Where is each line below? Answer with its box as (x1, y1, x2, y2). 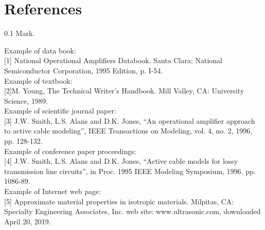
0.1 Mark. (4, 28, 35, 39)
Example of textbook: (4, 75, 73, 86)
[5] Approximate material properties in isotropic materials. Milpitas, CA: (4, 196, 234, 206)
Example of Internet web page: (4, 186, 101, 197)
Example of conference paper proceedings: (4, 145, 136, 156)
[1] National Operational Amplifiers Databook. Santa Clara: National (4, 55, 222, 66)
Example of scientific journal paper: (4, 105, 116, 116)
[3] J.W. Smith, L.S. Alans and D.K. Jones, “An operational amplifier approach (4, 115, 255, 126)
